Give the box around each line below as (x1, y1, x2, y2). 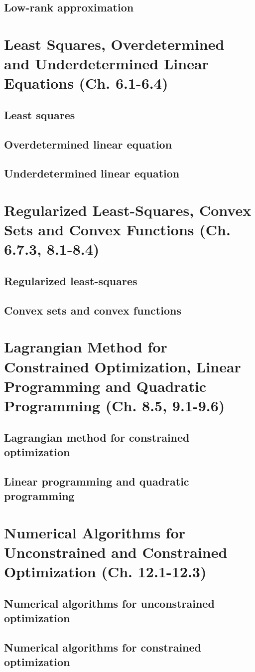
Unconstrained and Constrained (4, 541, 228, 562)
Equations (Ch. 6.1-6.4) (4, 73, 168, 93)
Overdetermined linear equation (4, 136, 172, 152)
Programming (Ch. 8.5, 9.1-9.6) (4, 395, 225, 415)
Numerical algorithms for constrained (4, 639, 201, 655)
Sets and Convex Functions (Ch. (4, 219, 231, 240)
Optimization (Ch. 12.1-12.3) (4, 561, 207, 582)
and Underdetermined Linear (4, 53, 209, 74)
